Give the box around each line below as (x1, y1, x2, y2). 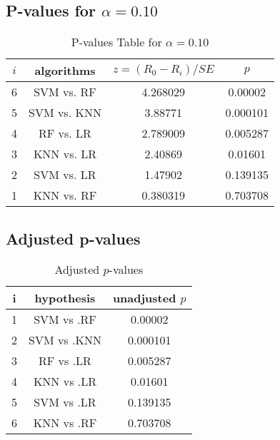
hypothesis (34, 290, 96, 307)
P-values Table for (71, 34, 162, 51)
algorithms (34, 62, 96, 79)
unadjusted (112, 290, 176, 307)
